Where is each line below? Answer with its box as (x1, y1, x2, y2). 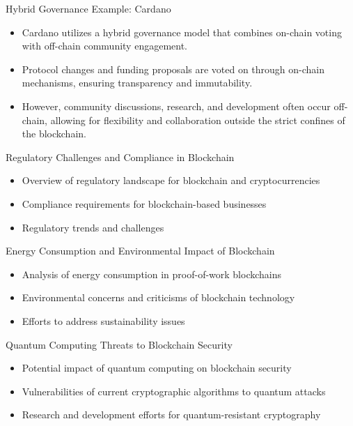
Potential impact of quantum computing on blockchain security (22, 360, 292, 375)
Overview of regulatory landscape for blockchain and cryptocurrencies (22, 173, 320, 188)
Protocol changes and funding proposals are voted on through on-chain (22, 61, 325, 76)
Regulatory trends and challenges (22, 220, 164, 234)
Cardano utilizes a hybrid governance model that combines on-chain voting (22, 24, 342, 39)
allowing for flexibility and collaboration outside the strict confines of (50, 112, 345, 127)
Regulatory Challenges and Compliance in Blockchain (6, 149, 235, 164)
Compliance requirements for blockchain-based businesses (22, 196, 267, 211)
